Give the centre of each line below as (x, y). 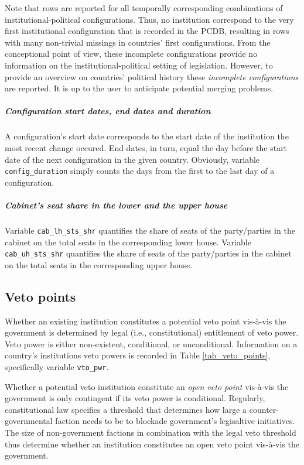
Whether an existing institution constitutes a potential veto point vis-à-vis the (146, 321)
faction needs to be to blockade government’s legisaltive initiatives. (175, 421)
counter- (264, 409)
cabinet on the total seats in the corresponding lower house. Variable (128, 242)
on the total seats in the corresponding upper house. (99, 264)
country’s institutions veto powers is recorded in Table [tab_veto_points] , (138, 355)
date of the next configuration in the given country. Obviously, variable (132, 159)
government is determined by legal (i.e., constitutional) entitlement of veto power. (152, 332)
